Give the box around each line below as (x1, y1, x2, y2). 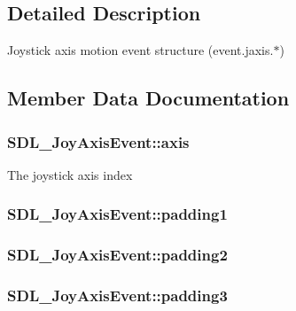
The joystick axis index (7, 165, 133, 183)
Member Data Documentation (7, 84, 290, 112)
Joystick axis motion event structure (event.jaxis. (7, 41, 274, 59)
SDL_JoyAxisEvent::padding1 (7, 203, 228, 225)
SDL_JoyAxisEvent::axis (7, 130, 190, 152)
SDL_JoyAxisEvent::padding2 (7, 244, 228, 266)
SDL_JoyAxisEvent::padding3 (7, 284, 228, 306)
